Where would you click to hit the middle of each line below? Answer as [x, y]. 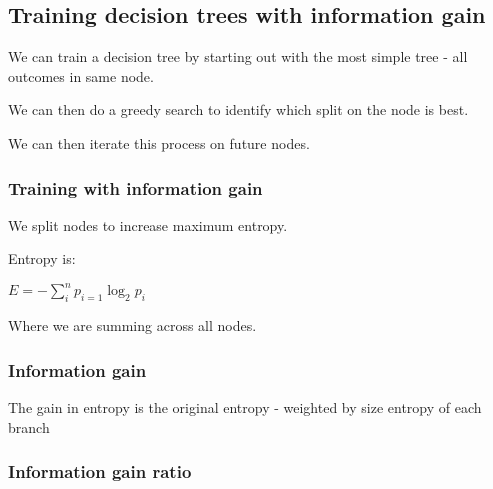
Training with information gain [135, 187]
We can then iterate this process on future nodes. [159, 142]
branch [29, 426]
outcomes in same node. [81, 75]
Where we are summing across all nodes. [132, 325]
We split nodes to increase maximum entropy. [148, 224]
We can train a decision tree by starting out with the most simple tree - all [238, 56]
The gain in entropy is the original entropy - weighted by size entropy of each [245, 407]
